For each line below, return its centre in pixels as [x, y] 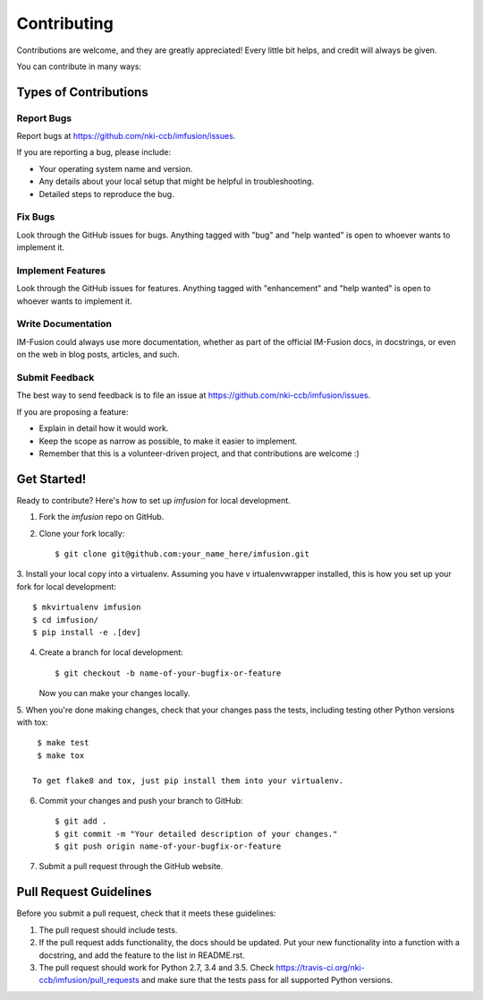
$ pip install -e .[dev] [87, 632]
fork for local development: [66, 586]
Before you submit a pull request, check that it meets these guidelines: [146, 913]
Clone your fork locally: [82, 533]
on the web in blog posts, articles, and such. [98, 355]
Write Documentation [64, 324]
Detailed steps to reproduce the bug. [106, 194]
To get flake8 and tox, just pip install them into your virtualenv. [188, 780]
